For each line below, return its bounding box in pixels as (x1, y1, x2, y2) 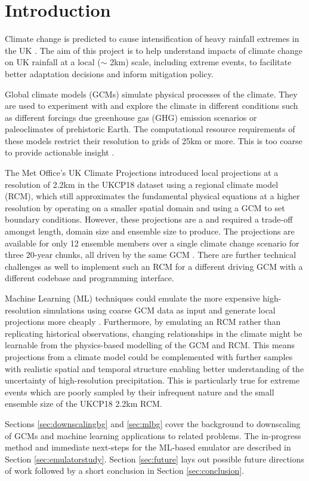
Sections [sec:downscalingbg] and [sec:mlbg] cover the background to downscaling (5, 417, 301, 430)
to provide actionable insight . (5, 146, 115, 159)
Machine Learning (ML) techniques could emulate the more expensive (5, 292, 260, 304)
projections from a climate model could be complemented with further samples (5, 350, 293, 363)
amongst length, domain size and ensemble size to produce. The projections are (5, 225, 295, 238)
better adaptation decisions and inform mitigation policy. (5, 67, 214, 80)
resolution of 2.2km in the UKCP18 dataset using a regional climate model (5, 178, 279, 190)
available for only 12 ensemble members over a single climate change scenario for (5, 236, 299, 249)
